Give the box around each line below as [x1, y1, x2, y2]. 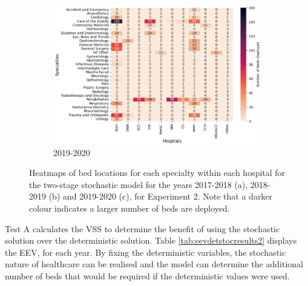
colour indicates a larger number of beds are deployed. [29, 202, 230, 215]
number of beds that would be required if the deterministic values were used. [5, 270, 290, 282]
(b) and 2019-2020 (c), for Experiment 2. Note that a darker [48, 190, 273, 203]
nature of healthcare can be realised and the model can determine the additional [5, 258, 303, 270]
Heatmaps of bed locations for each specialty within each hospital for [29, 166, 286, 179]
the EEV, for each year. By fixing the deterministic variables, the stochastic [5, 245, 286, 258]
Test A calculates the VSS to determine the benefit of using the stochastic [5, 222, 280, 235]
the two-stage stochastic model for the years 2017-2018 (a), [29, 178, 248, 190]
